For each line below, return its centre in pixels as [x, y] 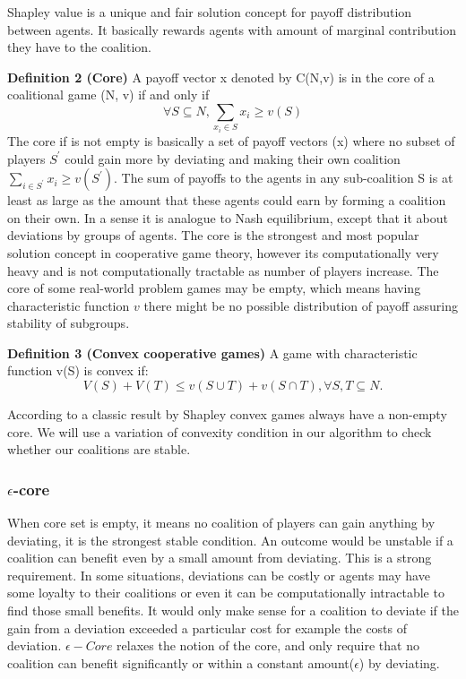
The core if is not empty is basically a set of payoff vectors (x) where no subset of [231, 140]
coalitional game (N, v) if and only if [108, 95]
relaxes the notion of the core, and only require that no [268, 645]
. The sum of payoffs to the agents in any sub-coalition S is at [283, 178]
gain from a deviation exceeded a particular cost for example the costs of [207, 627]
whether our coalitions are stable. [99, 449]
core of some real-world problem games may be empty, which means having [214, 288]
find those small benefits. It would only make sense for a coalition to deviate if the [233, 610]
